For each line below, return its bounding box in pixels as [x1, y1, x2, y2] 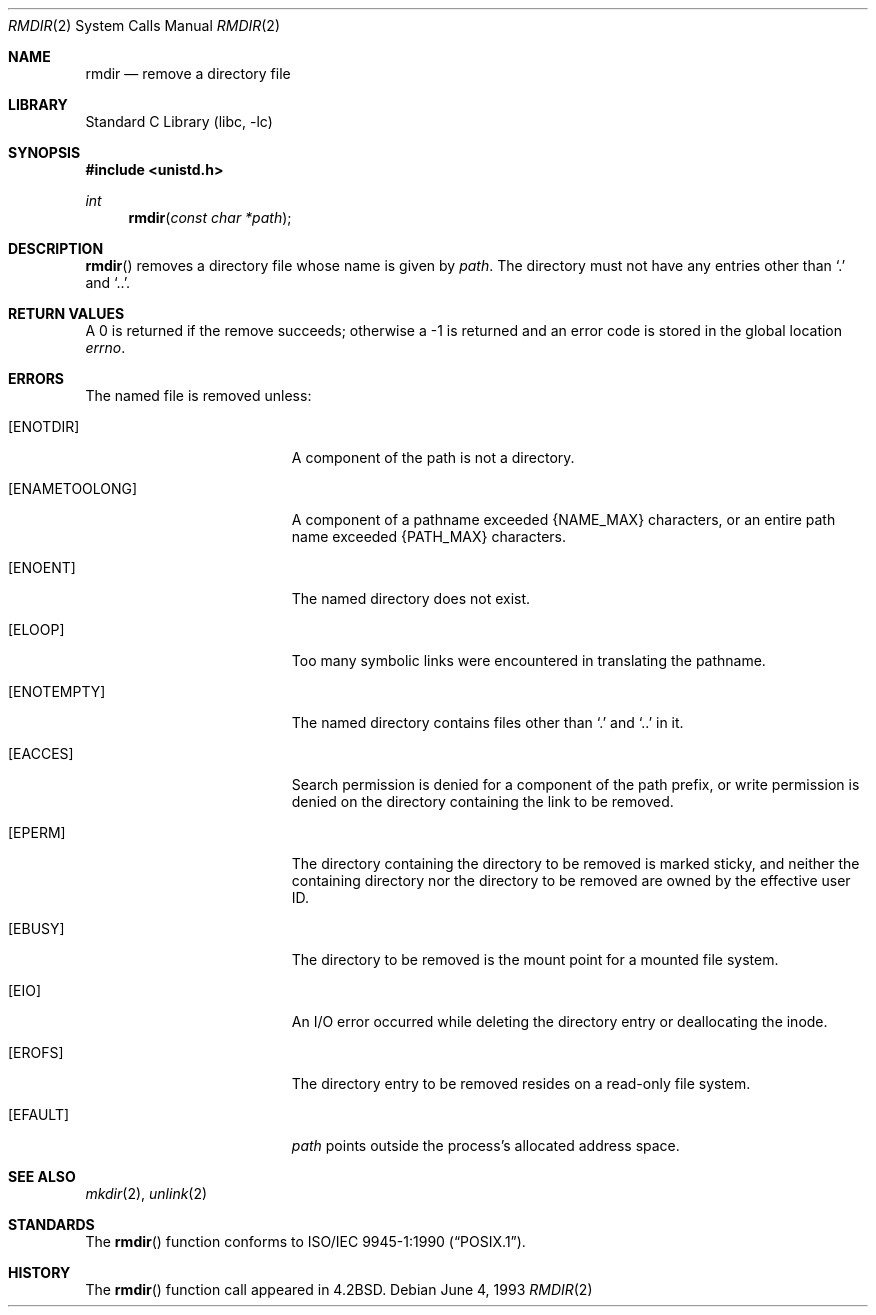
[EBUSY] [8, 920, 65, 937]
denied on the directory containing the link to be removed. [291, 793, 674, 810]
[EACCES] [8, 745, 74, 762]
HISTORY [8, 1264, 71, 1281]
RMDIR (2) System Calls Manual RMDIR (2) [8, 17, 281, 34]
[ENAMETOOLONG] [8, 480, 138, 497]
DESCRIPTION [8, 240, 104, 257]
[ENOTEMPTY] [8, 683, 106, 700]
